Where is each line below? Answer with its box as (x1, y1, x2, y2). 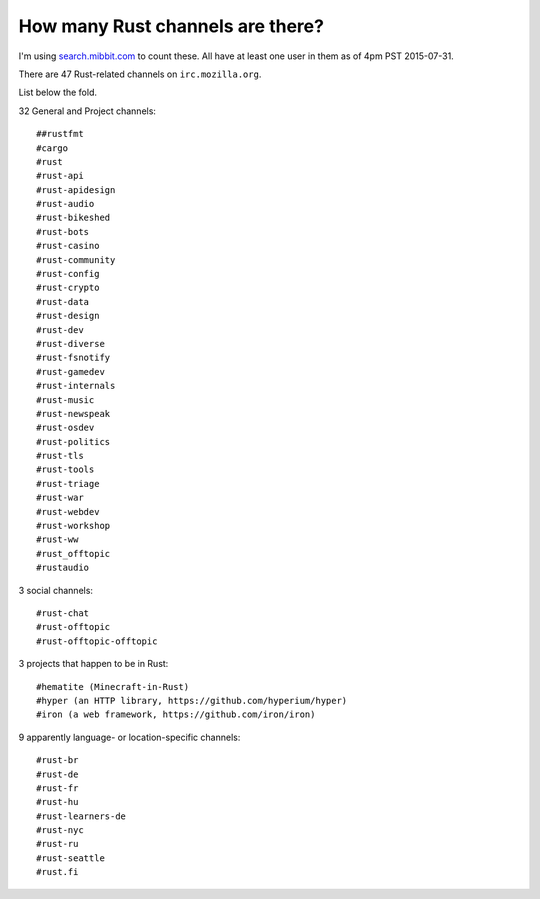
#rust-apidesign (36, 184, 116, 195)
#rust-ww (36, 534, 79, 545)
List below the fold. (18, 86, 97, 99)
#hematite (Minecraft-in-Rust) (36, 681, 190, 692)
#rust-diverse (36, 338, 105, 349)
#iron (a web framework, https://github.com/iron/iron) (36, 709, 316, 720)
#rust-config (36, 268, 100, 280)
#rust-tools (36, 464, 95, 475)
